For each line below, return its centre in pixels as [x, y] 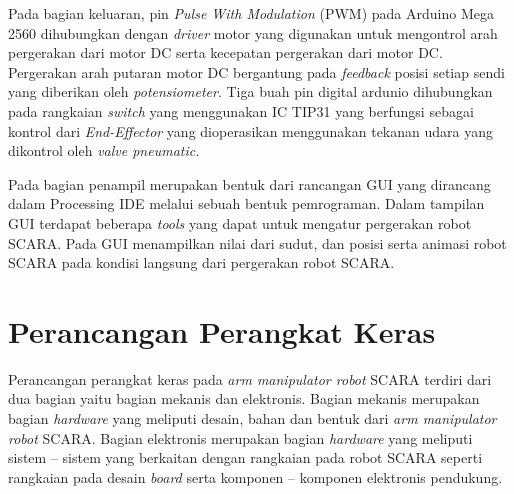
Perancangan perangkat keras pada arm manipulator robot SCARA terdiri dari [250, 378]
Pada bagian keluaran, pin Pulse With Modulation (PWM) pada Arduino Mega [251, 13]
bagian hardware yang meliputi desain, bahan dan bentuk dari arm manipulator [252, 418]
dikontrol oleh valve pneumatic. [104, 150]
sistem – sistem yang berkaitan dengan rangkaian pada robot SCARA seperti [245, 457]
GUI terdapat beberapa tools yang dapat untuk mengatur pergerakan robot [240, 222]
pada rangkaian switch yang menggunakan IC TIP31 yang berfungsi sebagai [241, 110]
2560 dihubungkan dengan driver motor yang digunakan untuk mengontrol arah [253, 32]
